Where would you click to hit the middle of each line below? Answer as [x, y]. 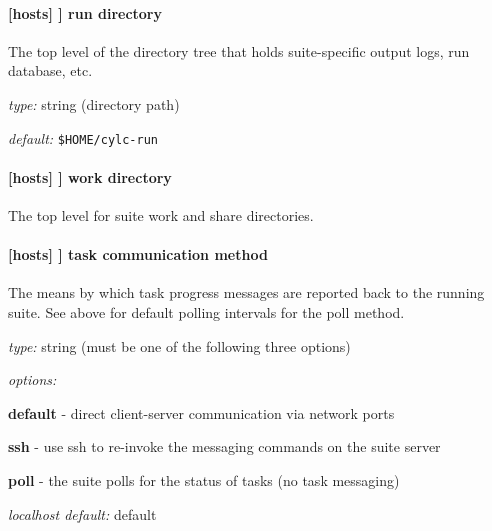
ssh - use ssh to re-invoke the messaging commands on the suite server [224, 446]
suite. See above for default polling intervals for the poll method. [206, 312]
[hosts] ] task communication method [138, 254]
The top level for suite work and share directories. [161, 215]
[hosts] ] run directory [85, 12]
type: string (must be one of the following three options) [179, 345]
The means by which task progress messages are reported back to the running [246, 292]
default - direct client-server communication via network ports [201, 412]
